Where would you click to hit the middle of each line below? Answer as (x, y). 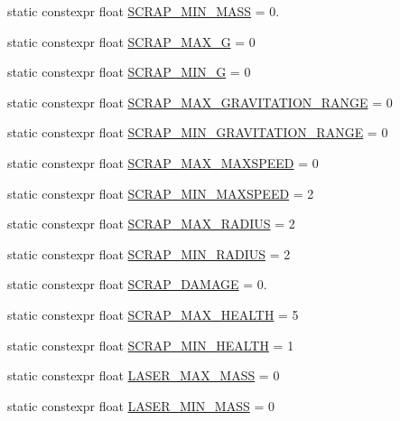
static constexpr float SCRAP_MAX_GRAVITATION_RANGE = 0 (200, 102)
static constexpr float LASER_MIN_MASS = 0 (141, 405)
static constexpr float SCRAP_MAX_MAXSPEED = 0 (163, 162)
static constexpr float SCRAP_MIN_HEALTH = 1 (151, 345)
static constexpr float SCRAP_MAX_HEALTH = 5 (153, 314)
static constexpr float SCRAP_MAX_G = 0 (131, 41)
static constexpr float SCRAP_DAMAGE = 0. (137, 284)
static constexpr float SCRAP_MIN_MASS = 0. (144, 11)
